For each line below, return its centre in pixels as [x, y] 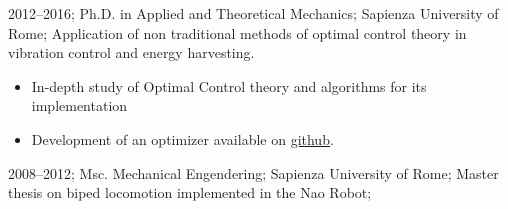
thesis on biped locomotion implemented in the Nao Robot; [190, 192]
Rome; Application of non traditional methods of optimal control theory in [237, 32]
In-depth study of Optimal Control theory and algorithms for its [229, 85]
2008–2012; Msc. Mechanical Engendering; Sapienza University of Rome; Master [253, 172]
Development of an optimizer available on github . [182, 138]
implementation [79, 105]
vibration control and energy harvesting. [131, 52]
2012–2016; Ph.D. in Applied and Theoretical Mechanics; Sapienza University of [253, 13]
